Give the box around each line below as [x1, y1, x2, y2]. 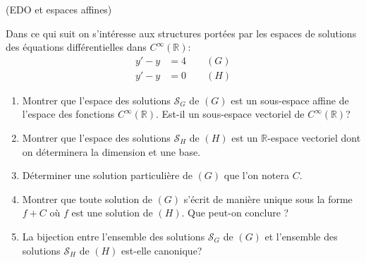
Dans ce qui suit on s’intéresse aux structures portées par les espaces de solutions [6, 25, 357, 40]
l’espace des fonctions [22, 106, 115, 121]
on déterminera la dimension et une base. [22, 144, 201, 159]
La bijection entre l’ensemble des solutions [22, 229, 205, 243]
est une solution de [71, 205, 153, 220]
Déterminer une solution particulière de [22, 168, 193, 183]
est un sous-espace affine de [231, 92, 349, 107]
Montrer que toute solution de [22, 191, 152, 206]
